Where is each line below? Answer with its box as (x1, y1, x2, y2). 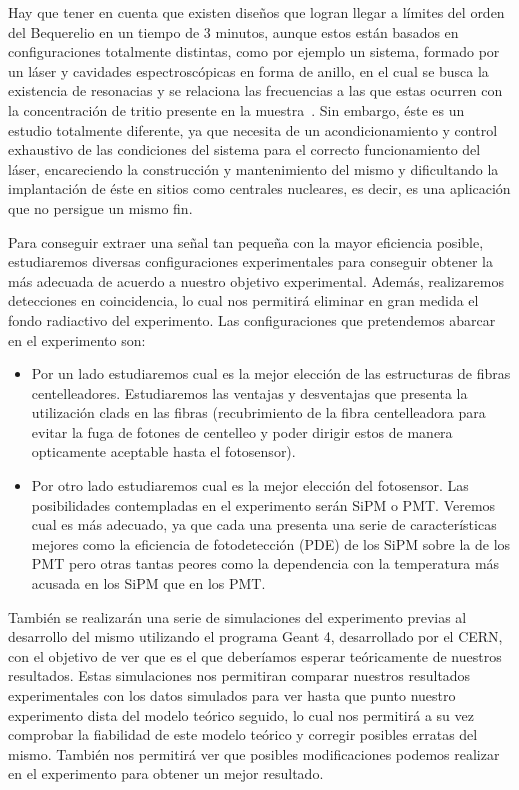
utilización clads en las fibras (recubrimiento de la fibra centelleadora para (31, 402, 486, 423)
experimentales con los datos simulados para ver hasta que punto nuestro (8, 685, 456, 705)
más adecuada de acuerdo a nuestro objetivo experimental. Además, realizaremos (8, 270, 504, 291)
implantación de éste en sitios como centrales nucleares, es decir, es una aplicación (8, 178, 511, 199)
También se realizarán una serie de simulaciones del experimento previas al (8, 606, 467, 627)
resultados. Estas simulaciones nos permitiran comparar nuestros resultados (8, 665, 471, 686)
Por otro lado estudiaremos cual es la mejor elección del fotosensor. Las (31, 475, 469, 496)
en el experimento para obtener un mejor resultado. (8, 763, 324, 784)
